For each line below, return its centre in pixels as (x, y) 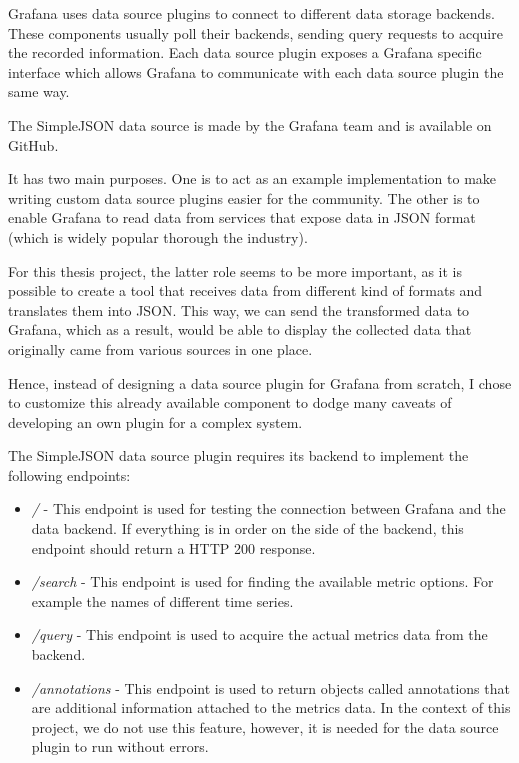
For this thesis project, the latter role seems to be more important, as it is (235, 270)
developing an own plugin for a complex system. (155, 421)
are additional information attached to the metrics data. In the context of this (271, 707)
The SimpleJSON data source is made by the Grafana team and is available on (250, 124)
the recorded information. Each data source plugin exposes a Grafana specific (245, 52)
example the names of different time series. (162, 600)
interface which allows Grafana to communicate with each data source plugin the (256, 71)
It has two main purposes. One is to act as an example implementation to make (252, 178)
